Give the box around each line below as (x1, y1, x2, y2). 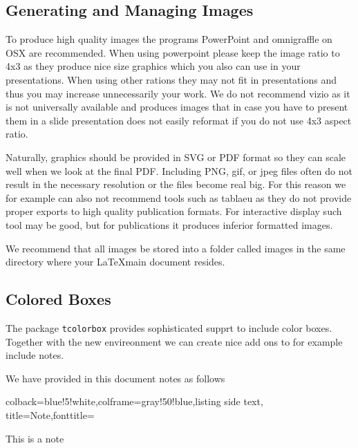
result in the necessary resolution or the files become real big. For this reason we (6, 177, 346, 192)
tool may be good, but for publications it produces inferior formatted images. (6, 217, 333, 232)
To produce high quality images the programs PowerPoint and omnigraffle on (6, 32, 332, 46)
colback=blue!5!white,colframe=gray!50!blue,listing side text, (6, 394, 263, 409)
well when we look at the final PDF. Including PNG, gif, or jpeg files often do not (6, 163, 352, 178)
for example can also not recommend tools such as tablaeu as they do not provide (6, 190, 352, 205)
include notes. (6, 348, 64, 362)
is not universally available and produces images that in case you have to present (6, 100, 348, 114)
